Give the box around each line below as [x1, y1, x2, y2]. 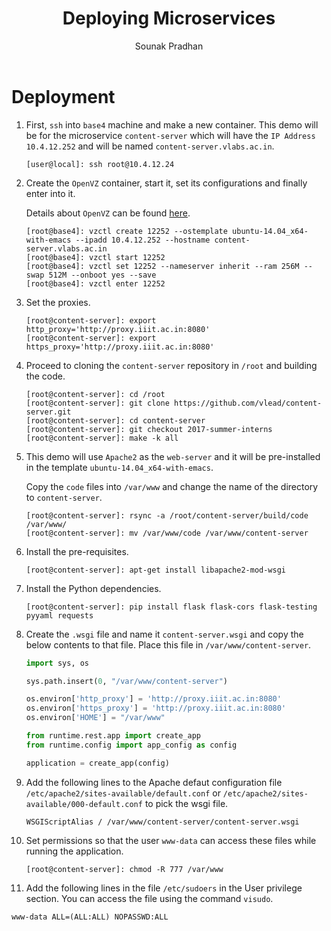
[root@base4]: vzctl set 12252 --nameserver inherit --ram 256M [25, 261, 300, 271]
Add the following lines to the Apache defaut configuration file [25, 776, 283, 788]
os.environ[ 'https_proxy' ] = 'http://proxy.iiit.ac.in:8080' [25, 703, 287, 714]
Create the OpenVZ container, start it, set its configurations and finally [25, 177, 308, 189]
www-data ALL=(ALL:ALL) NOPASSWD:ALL [11, 912, 169, 922]
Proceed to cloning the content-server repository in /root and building [25, 359, 318, 371]
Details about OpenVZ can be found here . [25, 207, 191, 219]
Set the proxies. [25, 296, 91, 308]
